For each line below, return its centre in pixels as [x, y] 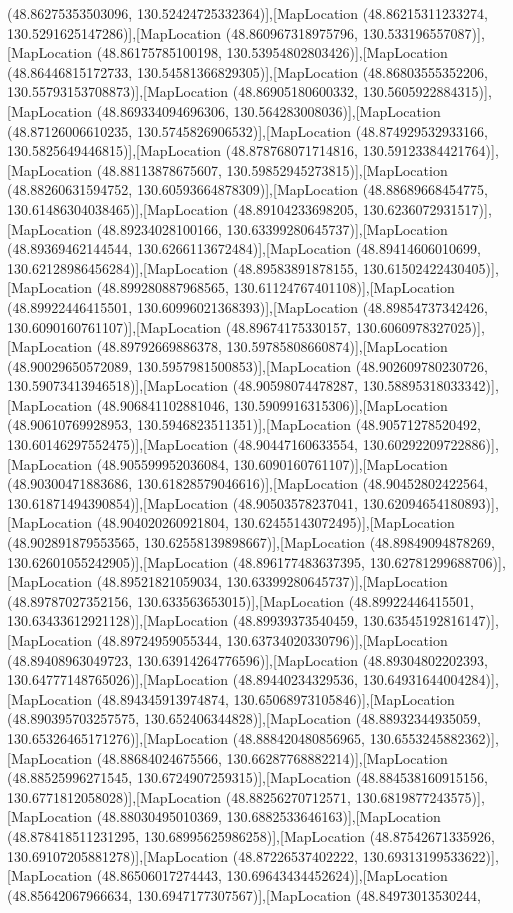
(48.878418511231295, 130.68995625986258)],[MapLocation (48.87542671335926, [251, 835]
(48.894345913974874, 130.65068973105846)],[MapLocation [275, 698]
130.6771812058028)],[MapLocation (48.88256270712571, [179, 796]
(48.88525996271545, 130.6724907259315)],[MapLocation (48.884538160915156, [247, 777]
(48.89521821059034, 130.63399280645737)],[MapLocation [272, 581]
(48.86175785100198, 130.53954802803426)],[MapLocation [272, 52]
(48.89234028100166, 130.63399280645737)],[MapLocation [272, 228]
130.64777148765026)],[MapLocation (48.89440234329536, [183, 679]
